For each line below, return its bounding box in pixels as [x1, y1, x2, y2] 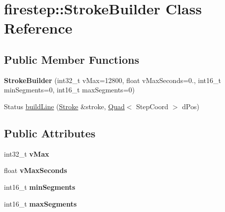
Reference [4, 18, 73, 38]
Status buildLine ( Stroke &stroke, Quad [4, 101, 125, 111]
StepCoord [136, 101, 169, 111]
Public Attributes [4, 125, 96, 140]
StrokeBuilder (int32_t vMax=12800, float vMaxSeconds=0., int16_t [4, 75, 221, 85]
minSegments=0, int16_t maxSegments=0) [4, 85, 135, 95]
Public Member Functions [4, 51, 139, 67]
